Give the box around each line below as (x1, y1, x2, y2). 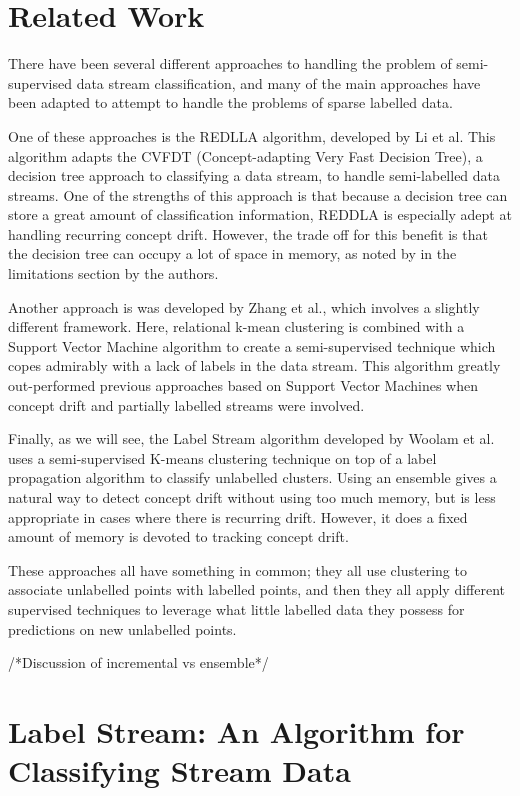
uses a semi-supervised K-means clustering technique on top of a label (8, 447, 437, 468)
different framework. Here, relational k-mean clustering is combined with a (8, 316, 465, 337)
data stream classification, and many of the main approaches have (76, 72, 481, 93)
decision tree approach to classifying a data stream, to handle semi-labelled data (8, 165, 501, 186)
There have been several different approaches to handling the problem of (8, 53, 452, 74)
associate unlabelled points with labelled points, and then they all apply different (8, 579, 506, 600)
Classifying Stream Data (8, 750, 351, 791)
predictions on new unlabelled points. (8, 618, 237, 639)
